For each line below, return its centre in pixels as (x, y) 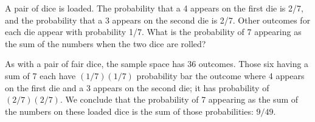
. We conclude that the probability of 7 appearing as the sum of (179, 99)
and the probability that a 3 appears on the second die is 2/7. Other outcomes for (158, 20)
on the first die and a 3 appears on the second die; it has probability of (137, 87)
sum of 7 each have (40, 75)
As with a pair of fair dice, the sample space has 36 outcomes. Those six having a (157, 64)
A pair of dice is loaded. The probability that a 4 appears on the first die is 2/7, (154, 8)
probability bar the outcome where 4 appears (220, 75)
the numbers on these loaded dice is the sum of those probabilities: (129, 111)
